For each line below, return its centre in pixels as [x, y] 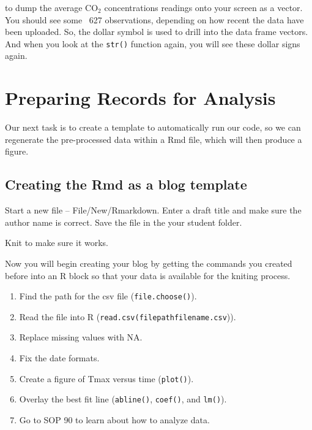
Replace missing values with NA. [81, 337]
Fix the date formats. [59, 358]
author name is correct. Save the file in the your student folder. [124, 222]
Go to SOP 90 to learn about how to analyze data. [114, 419]
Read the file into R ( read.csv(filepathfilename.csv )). [128, 316]
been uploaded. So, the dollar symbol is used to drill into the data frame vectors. [157, 32]
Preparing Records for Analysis [140, 98]
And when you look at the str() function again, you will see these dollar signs [153, 43]
